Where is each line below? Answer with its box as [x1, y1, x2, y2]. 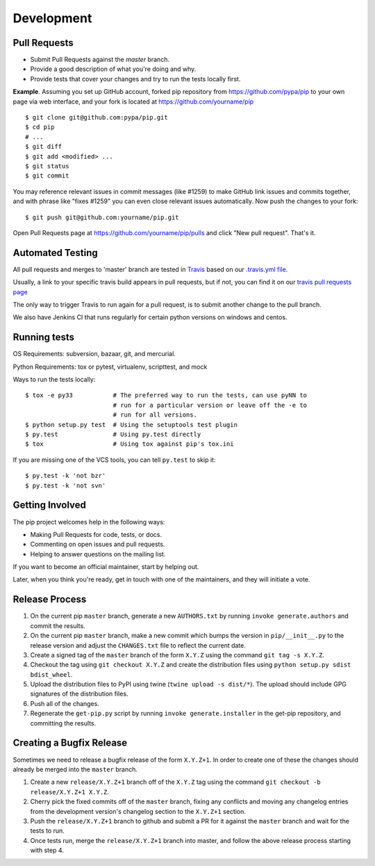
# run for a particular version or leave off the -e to [112, 401, 308, 409]
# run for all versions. [112, 411, 198, 419]
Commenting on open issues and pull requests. [30, 540, 165, 549]
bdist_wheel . [30, 670, 73, 678]
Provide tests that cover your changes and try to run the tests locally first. [30, 74, 241, 83]
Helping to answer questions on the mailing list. [30, 550, 166, 558]
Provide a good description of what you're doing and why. [30, 65, 197, 73]
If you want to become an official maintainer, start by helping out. [12, 563, 199, 571]
